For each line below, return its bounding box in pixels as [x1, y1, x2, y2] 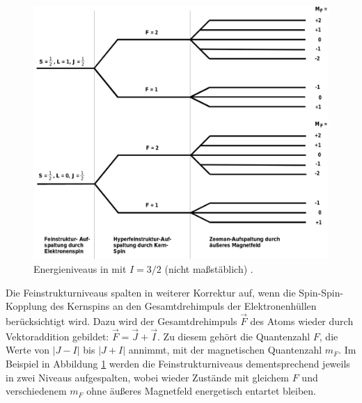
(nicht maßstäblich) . [164, 261, 253, 276]
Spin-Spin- [299, 285, 344, 299]
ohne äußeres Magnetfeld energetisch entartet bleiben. [86, 384, 316, 398]
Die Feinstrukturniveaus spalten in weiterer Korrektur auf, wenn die [6, 285, 296, 299]
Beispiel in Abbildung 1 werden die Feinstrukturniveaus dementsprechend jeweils [6, 356, 350, 370]
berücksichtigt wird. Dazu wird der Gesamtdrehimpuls [6, 313, 237, 328]
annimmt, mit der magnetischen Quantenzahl [128, 342, 322, 357]
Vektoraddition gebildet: [6, 329, 109, 343]
